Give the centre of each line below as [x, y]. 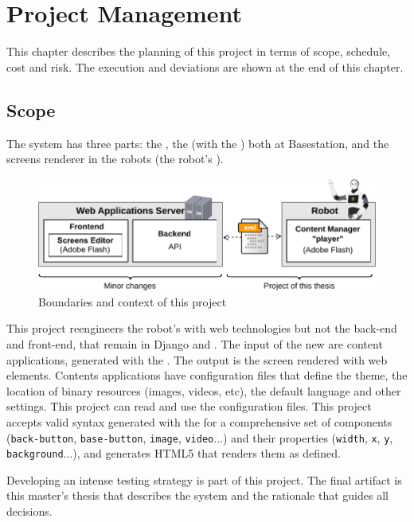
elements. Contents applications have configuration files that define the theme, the [207, 375]
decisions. [29, 511]
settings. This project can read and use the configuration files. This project [189, 406]
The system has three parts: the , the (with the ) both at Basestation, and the [198, 143]
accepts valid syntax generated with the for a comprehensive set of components [199, 421]
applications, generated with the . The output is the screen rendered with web [197, 359]
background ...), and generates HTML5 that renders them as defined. [174, 453]
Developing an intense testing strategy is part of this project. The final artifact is [204, 479]
